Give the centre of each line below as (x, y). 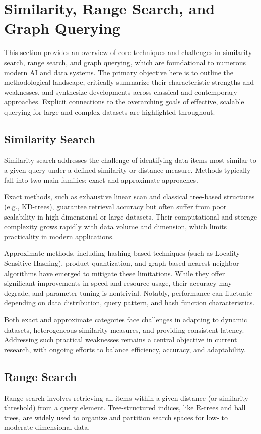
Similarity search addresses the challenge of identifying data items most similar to (130, 160)
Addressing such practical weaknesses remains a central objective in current (121, 339)
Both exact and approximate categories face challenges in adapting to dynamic (126, 319)
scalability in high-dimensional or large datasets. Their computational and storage (131, 216)
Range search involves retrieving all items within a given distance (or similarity (126, 397)
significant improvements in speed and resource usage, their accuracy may (118, 283)
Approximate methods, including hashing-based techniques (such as (108, 253)
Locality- (229, 253)
